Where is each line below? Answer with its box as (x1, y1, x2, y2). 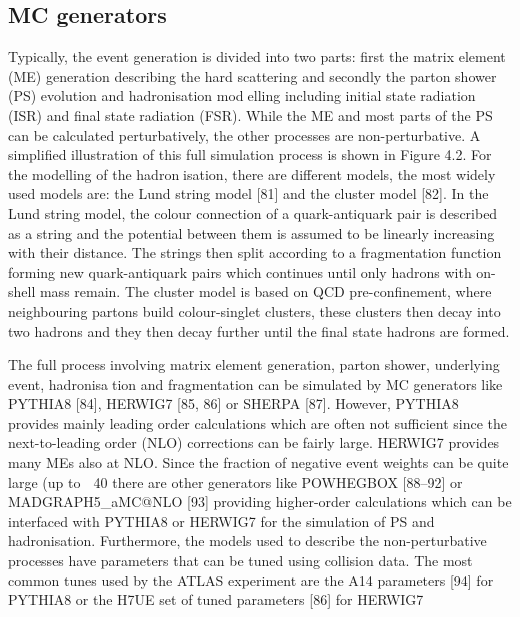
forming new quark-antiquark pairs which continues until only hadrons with (8, 261, 472, 282)
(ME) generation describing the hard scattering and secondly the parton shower (8, 65, 497, 86)
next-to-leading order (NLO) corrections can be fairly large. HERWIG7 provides (8, 432, 500, 453)
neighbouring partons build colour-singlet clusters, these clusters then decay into (8, 300, 501, 321)
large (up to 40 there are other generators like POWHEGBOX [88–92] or (8, 471, 463, 492)
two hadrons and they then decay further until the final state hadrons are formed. (8, 320, 510, 341)
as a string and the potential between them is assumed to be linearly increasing (8, 222, 495, 243)
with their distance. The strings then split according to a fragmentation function (8, 242, 502, 263)
